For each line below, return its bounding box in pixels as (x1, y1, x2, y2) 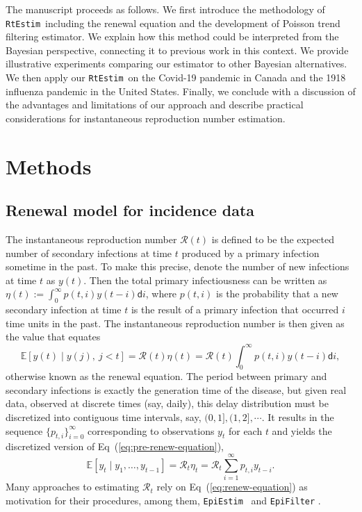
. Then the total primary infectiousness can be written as (83, 272, 327, 287)
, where (145, 286, 177, 301)
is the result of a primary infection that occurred (131, 302, 339, 317)
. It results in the (261, 410, 334, 424)
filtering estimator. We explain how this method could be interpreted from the (6, 29, 339, 44)
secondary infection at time (6, 302, 122, 317)
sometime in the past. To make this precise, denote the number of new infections (6, 259, 349, 274)
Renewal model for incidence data (6, 199, 255, 221)
